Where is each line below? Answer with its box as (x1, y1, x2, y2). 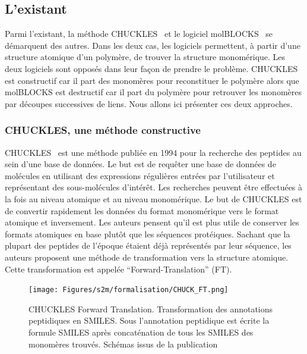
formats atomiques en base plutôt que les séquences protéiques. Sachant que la (5, 227, 290, 240)
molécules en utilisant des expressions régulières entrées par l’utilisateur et (5, 169, 275, 181)
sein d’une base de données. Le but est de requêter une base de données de (5, 158, 276, 170)
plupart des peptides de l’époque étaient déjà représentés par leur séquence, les (5, 239, 292, 252)
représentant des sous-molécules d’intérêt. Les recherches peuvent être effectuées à (5, 181, 303, 193)
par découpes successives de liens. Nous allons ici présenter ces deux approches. (5, 97, 293, 109)
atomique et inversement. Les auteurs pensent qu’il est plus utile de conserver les (5, 216, 299, 228)
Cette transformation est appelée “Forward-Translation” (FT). (5, 262, 232, 275)
